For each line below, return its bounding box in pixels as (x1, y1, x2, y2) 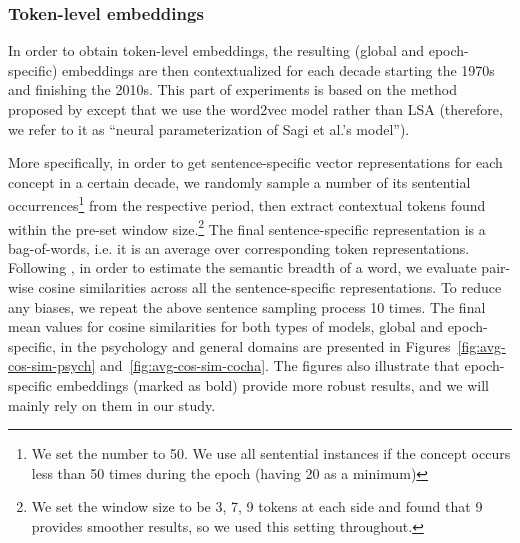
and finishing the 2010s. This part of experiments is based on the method (8, 79, 457, 100)
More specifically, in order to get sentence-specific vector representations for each (8, 152, 503, 173)
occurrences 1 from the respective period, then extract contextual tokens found (8, 192, 486, 216)
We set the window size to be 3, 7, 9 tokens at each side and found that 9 (31, 496, 483, 517)
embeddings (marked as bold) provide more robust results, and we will (56, 375, 489, 396)
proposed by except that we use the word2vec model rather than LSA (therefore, (8, 99, 503, 119)
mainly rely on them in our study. (8, 394, 216, 415)
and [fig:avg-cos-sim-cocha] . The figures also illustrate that (99, 355, 460, 376)
